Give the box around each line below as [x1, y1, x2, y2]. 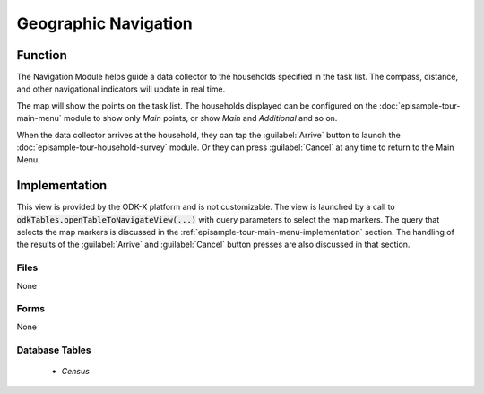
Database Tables [16, 344, 91, 356]
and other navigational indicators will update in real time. [16, 83, 226, 94]
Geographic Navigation [16, 13, 193, 33]
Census [61, 365, 90, 376]
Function [16, 48, 67, 63]
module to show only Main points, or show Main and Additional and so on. [63, 113, 338, 124]
